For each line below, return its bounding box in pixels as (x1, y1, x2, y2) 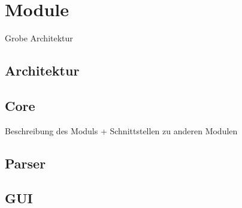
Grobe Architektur (5, 32, 73, 44)
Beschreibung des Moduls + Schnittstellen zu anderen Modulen (5, 124, 238, 137)
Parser (5, 153, 46, 172)
